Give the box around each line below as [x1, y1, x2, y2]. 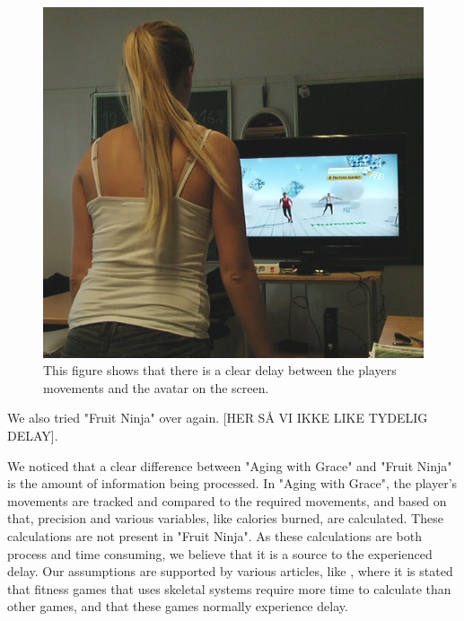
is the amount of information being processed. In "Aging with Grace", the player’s [7, 474, 458, 493]
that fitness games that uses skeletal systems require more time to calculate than [7, 579, 451, 598]
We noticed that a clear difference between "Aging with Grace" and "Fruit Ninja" [7, 456, 452, 475]
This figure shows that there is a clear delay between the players [43, 361, 397, 380]
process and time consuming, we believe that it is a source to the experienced [7, 544, 433, 563]
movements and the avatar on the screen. [43, 378, 269, 397]
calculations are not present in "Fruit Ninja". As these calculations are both [7, 526, 422, 545]
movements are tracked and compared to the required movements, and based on [7, 491, 447, 510]
